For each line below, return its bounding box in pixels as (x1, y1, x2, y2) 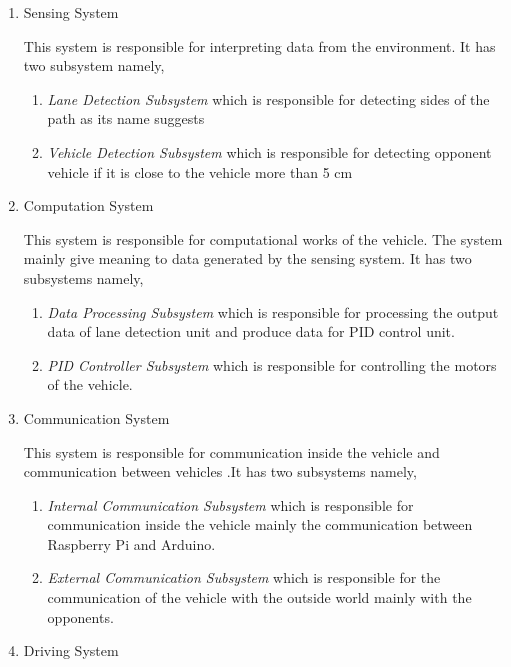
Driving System (23, 640, 119, 661)
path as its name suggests (47, 108, 205, 129)
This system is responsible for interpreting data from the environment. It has (23, 35, 496, 56)
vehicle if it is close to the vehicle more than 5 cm (47, 161, 353, 182)
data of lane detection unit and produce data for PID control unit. (47, 321, 455, 342)
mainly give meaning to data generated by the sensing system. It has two (23, 248, 472, 269)
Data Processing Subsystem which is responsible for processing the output (47, 301, 499, 322)
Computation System (23, 195, 154, 216)
